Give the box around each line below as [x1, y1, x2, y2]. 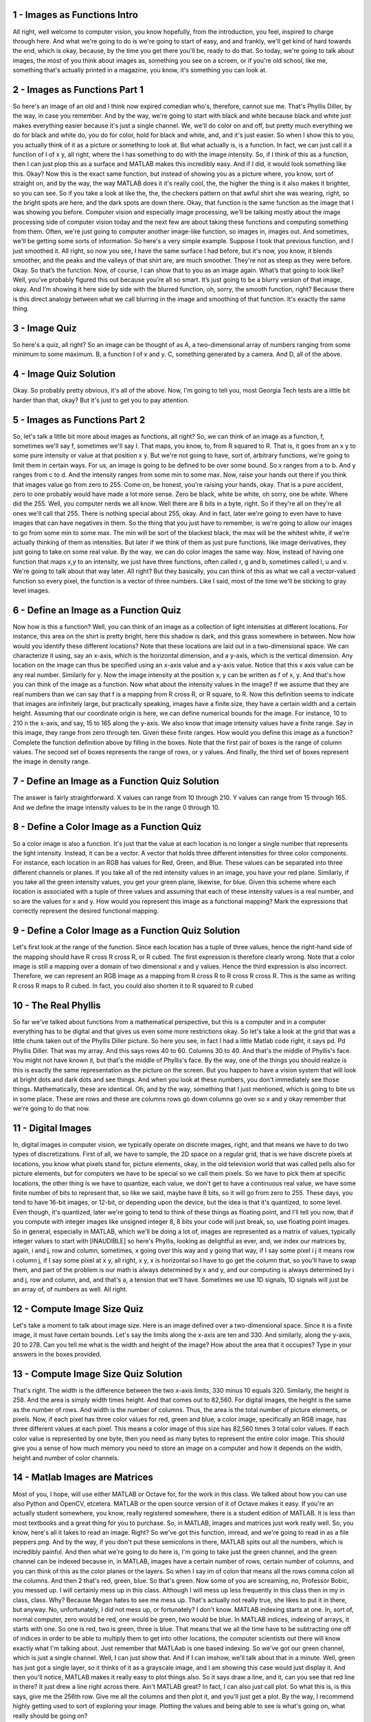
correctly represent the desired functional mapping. [12, 906, 159, 915]
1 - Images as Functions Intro [12, 9, 139, 21]
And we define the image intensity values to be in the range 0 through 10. [12, 803, 220, 811]
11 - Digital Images [12, 1122, 92, 1134]
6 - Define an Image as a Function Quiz [12, 604, 181, 616]
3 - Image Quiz [12, 322, 77, 334]
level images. [12, 586, 51, 594]
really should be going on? [12, 1712, 88, 1720]
